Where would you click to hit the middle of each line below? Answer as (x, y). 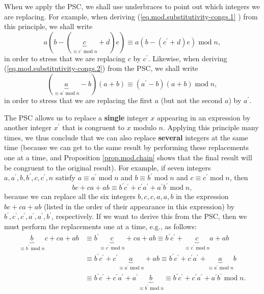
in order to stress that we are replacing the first (78, 100)
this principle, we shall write (48, 26)
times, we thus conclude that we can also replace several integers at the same (126, 137)
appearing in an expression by (204, 117)
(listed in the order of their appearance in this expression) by (139, 206)
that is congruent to (94, 127)
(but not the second (192, 100)
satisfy (65, 177)
